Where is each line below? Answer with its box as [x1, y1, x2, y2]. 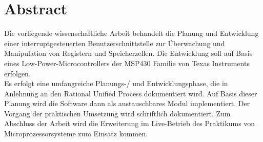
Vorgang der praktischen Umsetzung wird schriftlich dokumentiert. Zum [4, 108, 231, 118]
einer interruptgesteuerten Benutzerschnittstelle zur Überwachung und [4, 37, 225, 48]
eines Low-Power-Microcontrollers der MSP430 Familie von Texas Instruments [4, 57, 250, 68]
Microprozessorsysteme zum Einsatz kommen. [4, 128, 148, 139]
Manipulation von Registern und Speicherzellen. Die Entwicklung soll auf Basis [4, 48, 253, 58]
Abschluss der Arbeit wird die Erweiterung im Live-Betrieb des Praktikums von [4, 118, 255, 129]
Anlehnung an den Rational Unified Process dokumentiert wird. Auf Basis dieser [4, 88, 257, 98]
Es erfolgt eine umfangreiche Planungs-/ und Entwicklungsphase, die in [4, 78, 228, 89]
